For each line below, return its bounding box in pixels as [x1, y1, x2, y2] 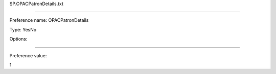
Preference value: [9, 52, 47, 58]
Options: [9, 36, 28, 42]
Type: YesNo [9, 26, 37, 32]
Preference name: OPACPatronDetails [9, 17, 89, 23]
